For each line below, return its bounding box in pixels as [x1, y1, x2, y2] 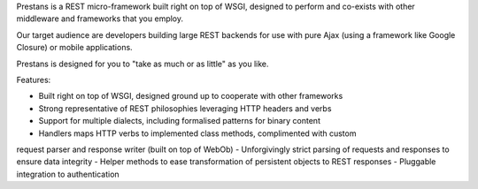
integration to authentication [16, 169, 119, 179]
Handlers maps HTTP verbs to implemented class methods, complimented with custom [38, 128, 357, 139]
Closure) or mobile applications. [16, 42, 133, 53]
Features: [16, 74, 51, 85]
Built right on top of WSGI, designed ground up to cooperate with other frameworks [38, 91, 343, 102]
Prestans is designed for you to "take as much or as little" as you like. [16, 58, 269, 69]
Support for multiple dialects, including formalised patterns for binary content [38, 116, 320, 126]
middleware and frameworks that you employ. [16, 13, 184, 24]
